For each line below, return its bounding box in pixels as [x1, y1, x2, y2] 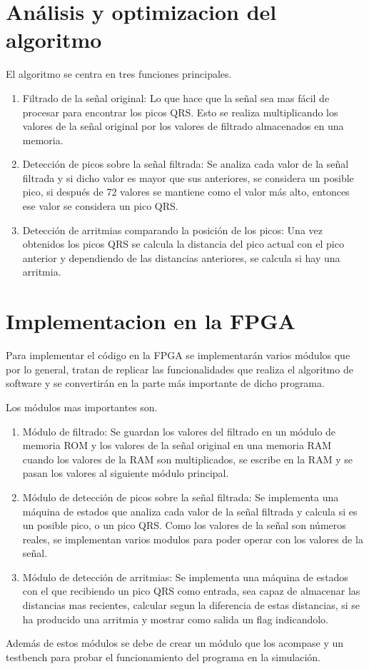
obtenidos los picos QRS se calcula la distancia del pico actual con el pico [22, 236, 344, 251]
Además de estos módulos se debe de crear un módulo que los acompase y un [6, 635, 344, 650]
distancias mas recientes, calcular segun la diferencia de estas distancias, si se [22, 598, 360, 613]
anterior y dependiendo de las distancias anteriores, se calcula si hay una [22, 250, 340, 265]
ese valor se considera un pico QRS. [22, 198, 178, 213]
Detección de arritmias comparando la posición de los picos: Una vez [22, 222, 323, 237]
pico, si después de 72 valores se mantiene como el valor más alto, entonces [22, 184, 350, 199]
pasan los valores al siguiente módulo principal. [22, 466, 229, 481]
